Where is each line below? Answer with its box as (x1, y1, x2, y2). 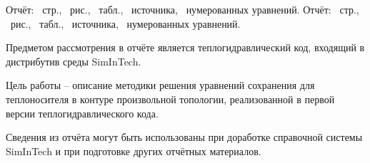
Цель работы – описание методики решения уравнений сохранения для (6, 78, 315, 93)
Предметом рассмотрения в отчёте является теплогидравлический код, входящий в (6, 40, 365, 55)
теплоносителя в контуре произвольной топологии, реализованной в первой (6, 91, 335, 106)
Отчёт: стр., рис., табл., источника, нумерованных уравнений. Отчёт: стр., (6, 2, 359, 16)
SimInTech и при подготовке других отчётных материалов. (6, 143, 261, 158)
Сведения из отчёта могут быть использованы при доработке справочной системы (6, 130, 363, 144)
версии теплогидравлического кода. (6, 105, 159, 120)
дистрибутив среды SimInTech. (6, 53, 141, 68)
